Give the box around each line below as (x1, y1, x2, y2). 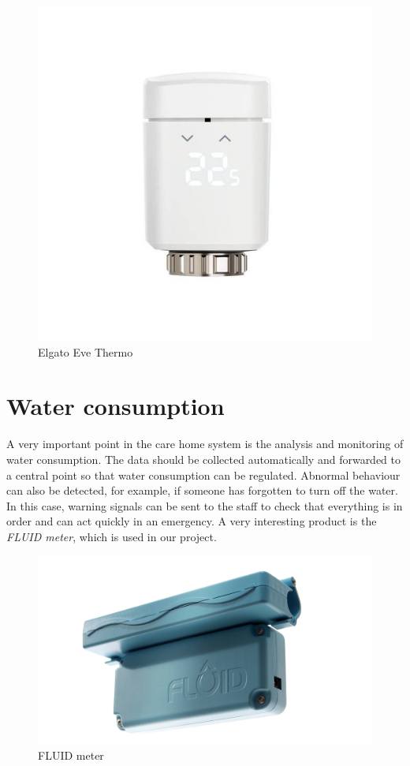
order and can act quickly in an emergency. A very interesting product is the (6, 513, 377, 529)
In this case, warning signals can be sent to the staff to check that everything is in (6, 497, 403, 514)
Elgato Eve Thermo (38, 343, 133, 360)
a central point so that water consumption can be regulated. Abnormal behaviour (6, 466, 401, 483)
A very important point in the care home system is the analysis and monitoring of (6, 435, 404, 452)
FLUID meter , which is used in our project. (6, 528, 217, 544)
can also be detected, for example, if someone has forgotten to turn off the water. (6, 482, 398, 499)
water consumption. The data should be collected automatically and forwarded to (6, 450, 401, 467)
